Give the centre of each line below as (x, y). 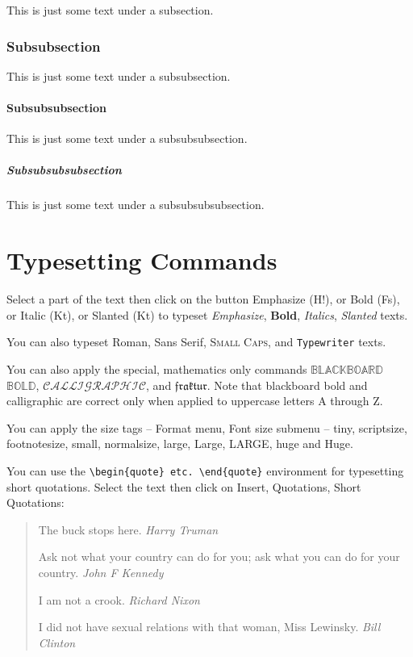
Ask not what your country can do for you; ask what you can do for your (219, 557)
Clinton (57, 642)
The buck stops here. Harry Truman (128, 529)
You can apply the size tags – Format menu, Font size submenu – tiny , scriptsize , (207, 427)
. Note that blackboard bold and (287, 385)
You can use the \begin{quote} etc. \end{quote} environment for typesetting (205, 470)
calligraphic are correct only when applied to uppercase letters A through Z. (195, 401)
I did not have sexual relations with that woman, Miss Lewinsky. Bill (209, 627)
